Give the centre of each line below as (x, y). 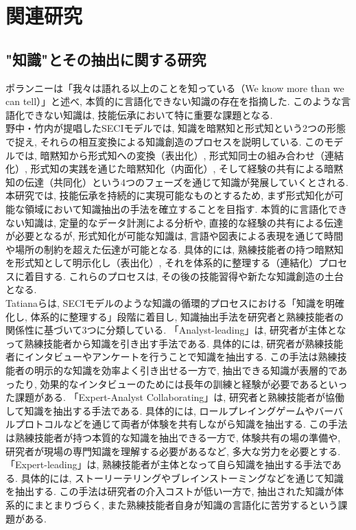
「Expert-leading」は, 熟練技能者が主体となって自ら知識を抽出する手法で (169, 464)
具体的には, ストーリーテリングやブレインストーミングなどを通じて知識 (182, 477)
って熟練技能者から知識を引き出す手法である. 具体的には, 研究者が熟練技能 (175, 343)
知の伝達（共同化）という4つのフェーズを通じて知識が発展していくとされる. (177, 182)
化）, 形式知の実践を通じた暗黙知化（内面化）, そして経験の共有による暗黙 (175, 169)
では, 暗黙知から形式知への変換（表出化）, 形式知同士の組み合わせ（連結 (179, 155)
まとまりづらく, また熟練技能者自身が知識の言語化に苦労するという (186, 504)
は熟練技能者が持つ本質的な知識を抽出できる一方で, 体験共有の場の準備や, (173, 438)
